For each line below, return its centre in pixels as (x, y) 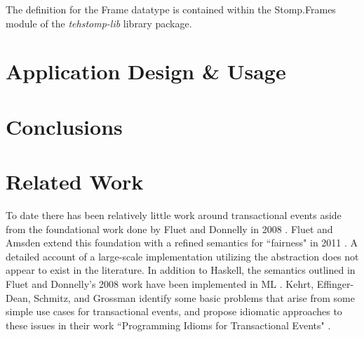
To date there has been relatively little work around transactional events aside (174, 215)
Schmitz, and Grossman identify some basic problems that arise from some (194, 297)
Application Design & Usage (146, 71)
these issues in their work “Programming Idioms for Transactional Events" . (168, 325)
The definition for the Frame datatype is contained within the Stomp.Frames (171, 9)
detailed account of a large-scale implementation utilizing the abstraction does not (182, 256)
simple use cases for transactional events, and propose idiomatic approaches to (174, 311)
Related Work (75, 181)
